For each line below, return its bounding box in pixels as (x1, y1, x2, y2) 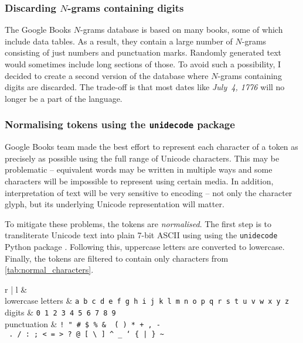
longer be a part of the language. (5, 92, 122, 104)
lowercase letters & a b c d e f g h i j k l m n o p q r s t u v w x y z (5, 294, 290, 307)
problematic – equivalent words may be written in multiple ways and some (5, 163, 273, 176)
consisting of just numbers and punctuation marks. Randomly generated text (5, 46, 282, 59)
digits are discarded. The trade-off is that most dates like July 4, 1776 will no (5, 81, 285, 93)
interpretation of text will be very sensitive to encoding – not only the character (5, 186, 292, 198)
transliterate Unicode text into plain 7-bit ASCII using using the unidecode (5, 229, 278, 241)
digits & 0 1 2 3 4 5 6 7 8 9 (5, 306, 116, 318)
